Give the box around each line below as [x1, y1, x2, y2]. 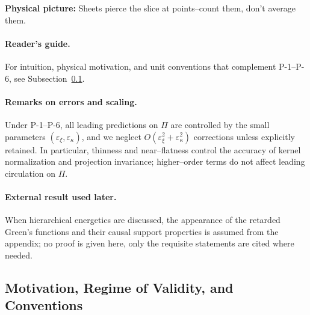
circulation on [5, 167, 56, 179]
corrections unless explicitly [193, 130, 296, 142]
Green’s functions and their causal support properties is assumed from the [5, 225, 279, 237]
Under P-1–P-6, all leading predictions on [5, 118, 158, 130]
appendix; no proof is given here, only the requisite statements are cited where [5, 237, 294, 249]
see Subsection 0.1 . [14, 72, 85, 84]
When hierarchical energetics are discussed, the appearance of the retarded [5, 213, 281, 226]
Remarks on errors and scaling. [5, 95, 137, 108]
